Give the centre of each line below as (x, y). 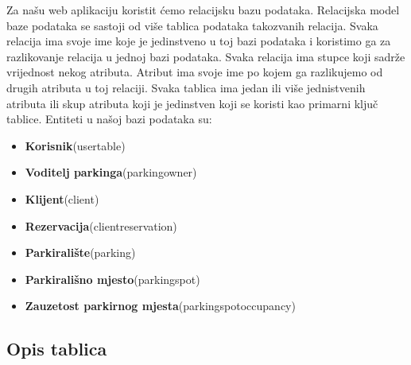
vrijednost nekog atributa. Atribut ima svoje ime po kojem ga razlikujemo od (195, 72)
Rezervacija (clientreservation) (101, 225)
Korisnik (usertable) (75, 145)
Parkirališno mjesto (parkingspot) (112, 279)
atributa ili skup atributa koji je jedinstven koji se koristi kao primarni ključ (192, 103)
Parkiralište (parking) (80, 252)
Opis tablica (57, 349)
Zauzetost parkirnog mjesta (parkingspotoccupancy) (160, 306)
